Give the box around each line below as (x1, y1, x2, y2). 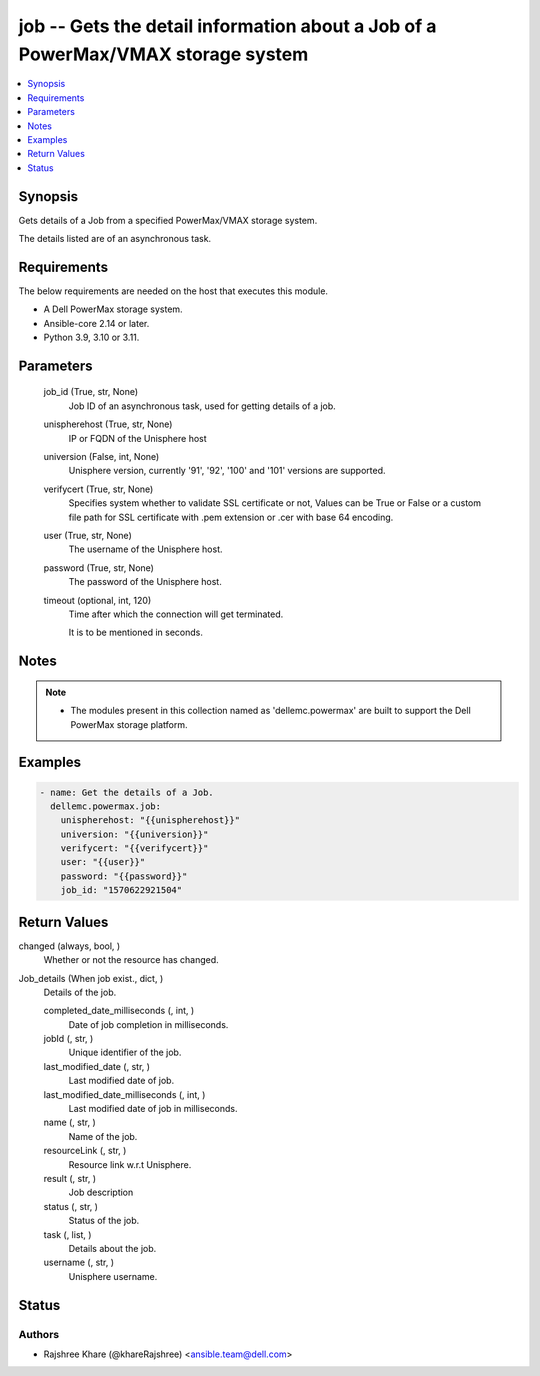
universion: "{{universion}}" (60, 828, 209, 840)
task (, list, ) (43, 1228, 92, 1240)
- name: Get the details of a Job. (39, 786, 214, 798)
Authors (18, 1327, 60, 1341)
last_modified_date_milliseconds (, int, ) (43, 1088, 206, 1100)
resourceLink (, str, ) (43, 1145, 127, 1157)
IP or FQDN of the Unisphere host (68, 432, 207, 444)
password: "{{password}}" (60, 870, 188, 882)
